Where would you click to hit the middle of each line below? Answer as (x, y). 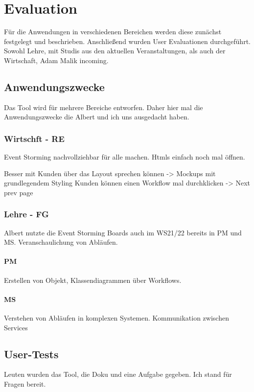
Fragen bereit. (25, 384)
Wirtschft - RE (34, 138)
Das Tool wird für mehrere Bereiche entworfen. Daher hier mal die (104, 107)
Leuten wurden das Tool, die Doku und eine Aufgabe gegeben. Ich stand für (118, 374)
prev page (19, 192)
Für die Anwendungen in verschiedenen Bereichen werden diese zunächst (113, 32)
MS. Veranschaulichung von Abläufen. (61, 242)
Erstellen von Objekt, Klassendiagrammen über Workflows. (93, 280)
